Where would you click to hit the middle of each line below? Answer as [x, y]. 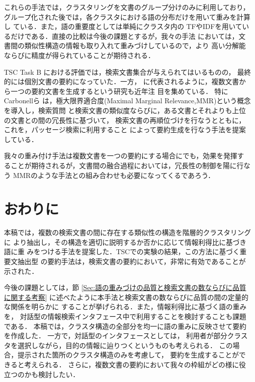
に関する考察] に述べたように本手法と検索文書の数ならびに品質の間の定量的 [126, 297]
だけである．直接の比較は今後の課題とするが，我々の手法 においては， [125, 36]
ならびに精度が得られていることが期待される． [79, 55]
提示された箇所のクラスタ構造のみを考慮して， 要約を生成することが [128, 355]
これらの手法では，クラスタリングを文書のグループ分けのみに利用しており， [127, 7]
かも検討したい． [52, 374]
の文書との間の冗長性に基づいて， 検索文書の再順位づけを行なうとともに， [125, 120]
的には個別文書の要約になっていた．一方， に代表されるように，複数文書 [122, 81]
